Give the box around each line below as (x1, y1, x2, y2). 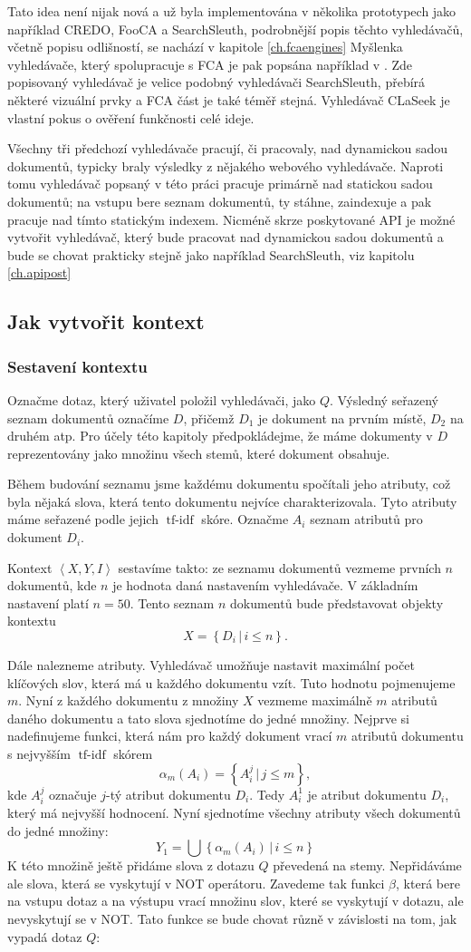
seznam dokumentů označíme (7, 408, 169, 427)
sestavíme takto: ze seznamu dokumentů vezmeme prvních (118, 558, 441, 577)
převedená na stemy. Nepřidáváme (273, 856, 462, 875)
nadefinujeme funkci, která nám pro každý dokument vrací (7, 726, 332, 745)
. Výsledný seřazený (330, 390, 439, 409)
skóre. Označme (201, 510, 289, 529)
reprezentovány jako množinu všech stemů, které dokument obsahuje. (7, 443, 390, 462)
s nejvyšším (7, 744, 71, 763)
